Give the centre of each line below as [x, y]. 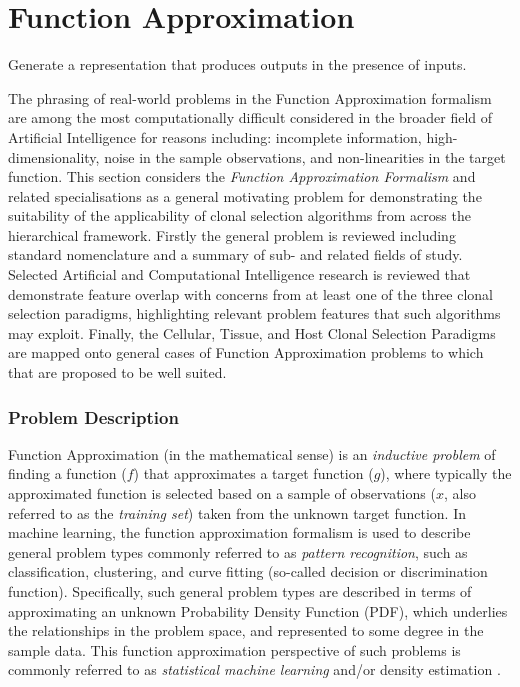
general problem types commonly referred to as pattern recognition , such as [238, 551]
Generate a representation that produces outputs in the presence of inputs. [237, 64]
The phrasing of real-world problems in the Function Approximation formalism [250, 97]
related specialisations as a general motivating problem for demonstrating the [245, 195]
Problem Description [93, 416]
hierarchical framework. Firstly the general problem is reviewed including [232, 234]
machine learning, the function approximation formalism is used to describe [239, 532]
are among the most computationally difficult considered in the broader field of [250, 117]
